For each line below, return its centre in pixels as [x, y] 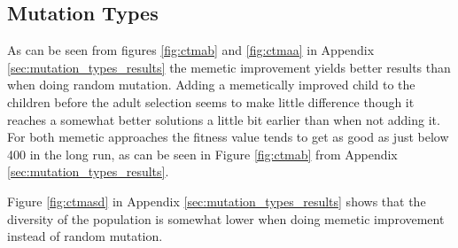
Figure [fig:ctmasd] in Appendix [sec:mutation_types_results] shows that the [217, 201]
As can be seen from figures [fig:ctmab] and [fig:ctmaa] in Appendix [191, 50]
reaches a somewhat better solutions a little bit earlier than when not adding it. [224, 119]
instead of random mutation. [85, 236]
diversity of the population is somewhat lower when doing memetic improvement [226, 218]
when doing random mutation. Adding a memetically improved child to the [211, 85]
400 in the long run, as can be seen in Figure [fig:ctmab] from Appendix [202, 154]
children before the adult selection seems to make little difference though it [211, 101]
